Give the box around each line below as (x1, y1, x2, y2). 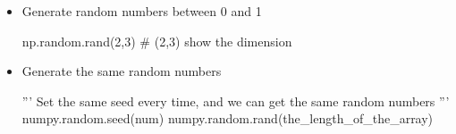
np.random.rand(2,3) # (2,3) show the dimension (21, 31, 292, 50)
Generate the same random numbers (21, 62, 222, 80)
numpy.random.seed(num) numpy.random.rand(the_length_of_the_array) (21, 109, 434, 128)
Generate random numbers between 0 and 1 (21, 2, 262, 20)
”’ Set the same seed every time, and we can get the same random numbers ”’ (21, 91, 450, 110)
